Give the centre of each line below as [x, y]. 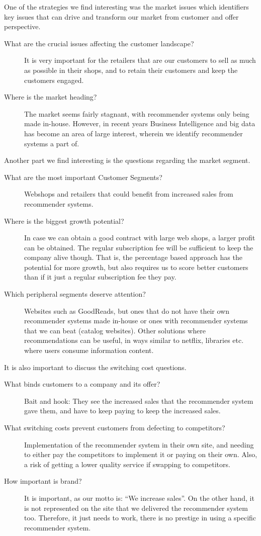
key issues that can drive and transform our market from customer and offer [121, 16]
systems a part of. [52, 143]
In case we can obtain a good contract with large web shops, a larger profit [140, 238]
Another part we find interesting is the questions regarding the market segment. [127, 160]
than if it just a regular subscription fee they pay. [100, 277]
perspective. [22, 26]
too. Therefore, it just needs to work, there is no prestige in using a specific [140, 518]
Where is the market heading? [51, 97]
